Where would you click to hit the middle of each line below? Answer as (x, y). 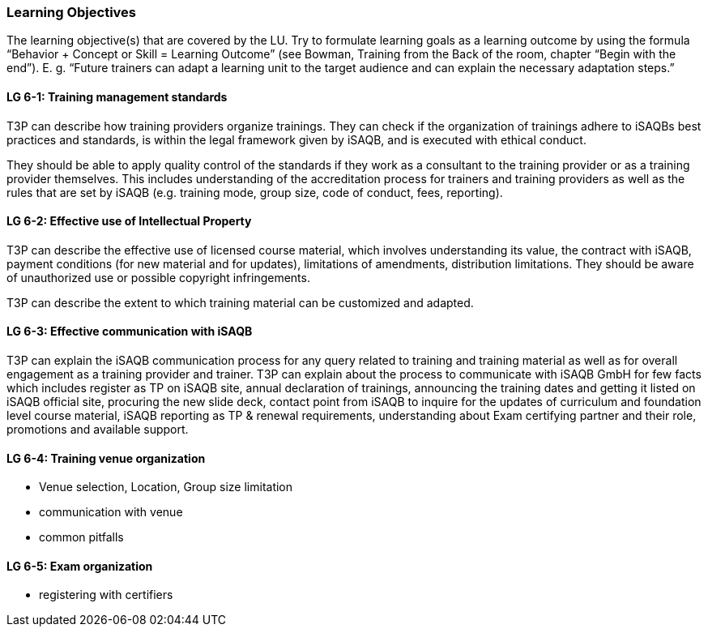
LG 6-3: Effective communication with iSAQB (130, 331)
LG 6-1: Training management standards (117, 96)
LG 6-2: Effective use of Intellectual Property (129, 221)
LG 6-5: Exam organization (80, 566)
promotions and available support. (98, 430)
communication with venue (111, 512)
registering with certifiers (106, 595)
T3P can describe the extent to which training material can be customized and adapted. (240, 302)
